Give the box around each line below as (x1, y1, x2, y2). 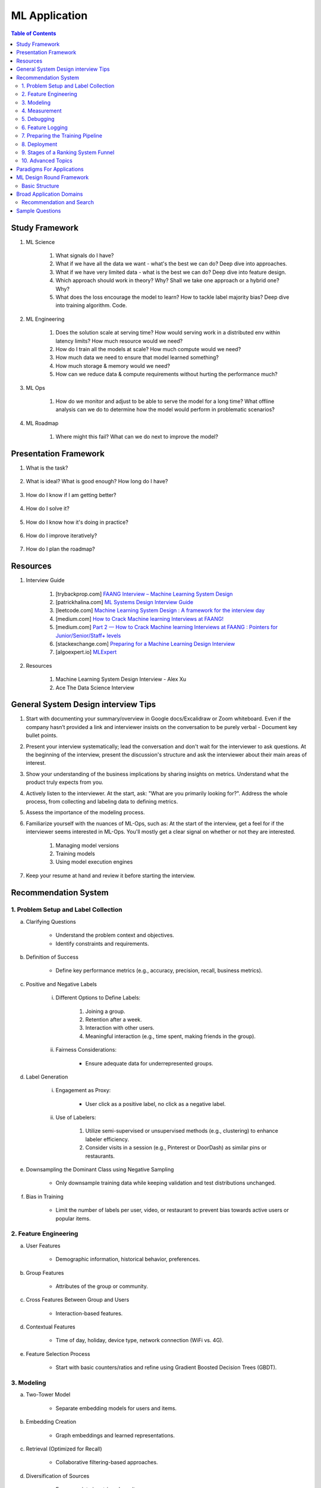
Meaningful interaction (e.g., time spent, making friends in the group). (85, 1033, 256, 1040)
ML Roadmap (26, 420, 59, 427)
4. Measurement (21, 107, 62, 114)
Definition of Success (26, 954, 78, 961)
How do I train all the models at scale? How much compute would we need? (55, 345, 241, 352)
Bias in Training (26, 1193, 64, 1200)
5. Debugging (21, 115, 55, 123)
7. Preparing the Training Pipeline (21, 132, 102, 139)
